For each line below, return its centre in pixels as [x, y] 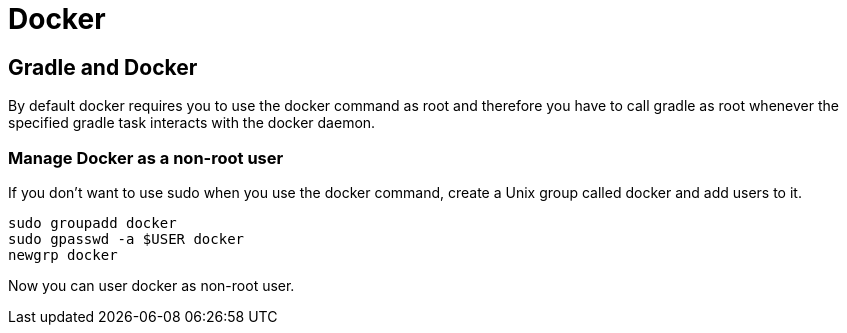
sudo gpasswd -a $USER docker [126, 238]
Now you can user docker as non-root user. [151, 285]
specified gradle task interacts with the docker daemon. [192, 123]
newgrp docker [63, 254]
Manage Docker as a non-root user [146, 157]
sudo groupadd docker [92, 222]
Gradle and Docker [103, 67]
